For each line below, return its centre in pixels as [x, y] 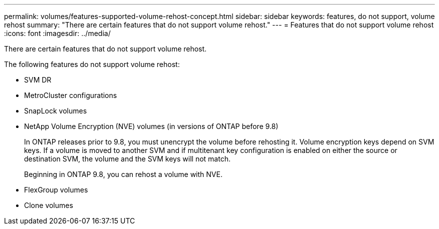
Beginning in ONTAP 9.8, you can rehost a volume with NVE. [123, 174]
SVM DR [38, 80]
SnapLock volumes [56, 111]
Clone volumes [49, 205]
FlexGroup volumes [56, 190]
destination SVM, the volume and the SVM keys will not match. [127, 159]
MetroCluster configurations [71, 95]
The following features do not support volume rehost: [92, 64]
